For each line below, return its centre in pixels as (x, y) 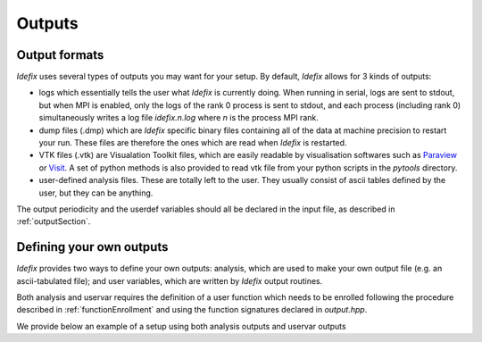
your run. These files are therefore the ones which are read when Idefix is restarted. (193, 143)
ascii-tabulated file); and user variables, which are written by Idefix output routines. (170, 280)
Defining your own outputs (92, 247)
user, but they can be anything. (96, 193)
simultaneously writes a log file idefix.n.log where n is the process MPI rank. (179, 118)
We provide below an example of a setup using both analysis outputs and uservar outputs (182, 326)
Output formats (60, 55)
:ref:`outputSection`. (54, 221)
